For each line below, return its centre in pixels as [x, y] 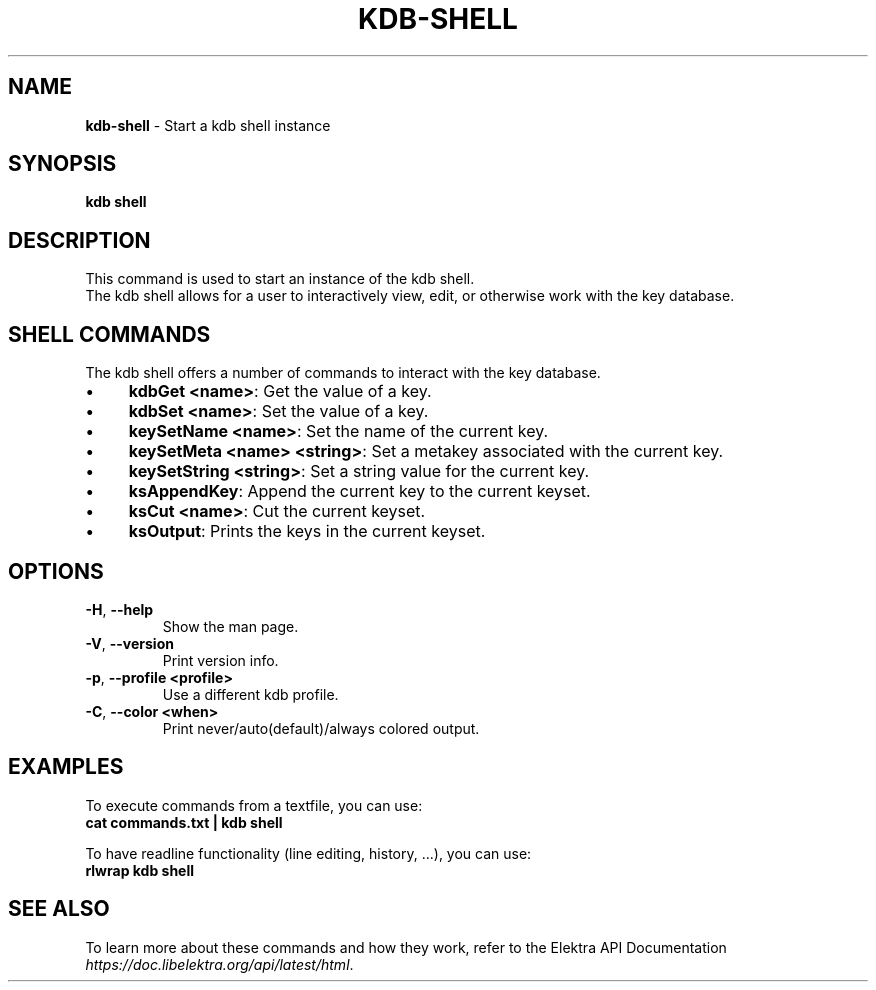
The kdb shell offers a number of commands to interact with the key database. [343, 373]
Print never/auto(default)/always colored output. [321, 728]
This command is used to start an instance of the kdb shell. [280, 279]
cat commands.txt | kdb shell [184, 822]
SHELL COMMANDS [109, 334]
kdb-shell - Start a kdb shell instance [208, 125]
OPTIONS [56, 571]
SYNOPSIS [62, 164]
